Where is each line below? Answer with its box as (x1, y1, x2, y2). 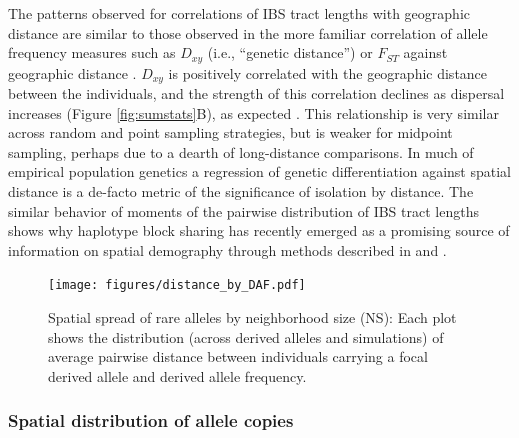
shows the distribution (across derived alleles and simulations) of (48, 326, 444, 347)
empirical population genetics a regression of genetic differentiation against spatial (8, 161, 511, 182)
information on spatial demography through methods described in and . (8, 239, 447, 260)
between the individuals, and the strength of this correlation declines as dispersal (8, 83, 505, 104)
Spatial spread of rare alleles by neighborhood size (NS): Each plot (48, 307, 457, 328)
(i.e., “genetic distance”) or (207, 42, 373, 63)
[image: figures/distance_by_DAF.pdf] (48, 278, 306, 293)
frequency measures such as (8, 42, 176, 63)
